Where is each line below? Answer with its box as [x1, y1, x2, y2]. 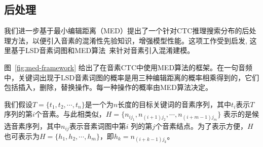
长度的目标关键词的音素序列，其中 [118, 99, 232, 109]
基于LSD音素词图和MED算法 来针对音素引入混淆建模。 [11, 45, 195, 56]
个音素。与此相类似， [34, 109, 106, 119]
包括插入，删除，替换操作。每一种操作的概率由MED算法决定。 [4, 82, 213, 92]
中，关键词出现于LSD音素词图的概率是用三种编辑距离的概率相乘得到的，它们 [4, 72, 259, 82]
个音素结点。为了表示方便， [155, 120, 247, 131]
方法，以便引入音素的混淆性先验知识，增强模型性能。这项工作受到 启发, [11, 35, 247, 45]
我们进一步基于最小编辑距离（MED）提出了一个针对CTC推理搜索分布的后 [4, 25, 249, 36]
